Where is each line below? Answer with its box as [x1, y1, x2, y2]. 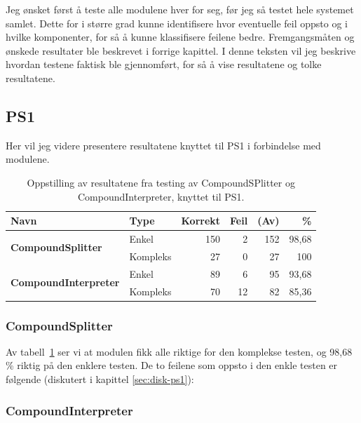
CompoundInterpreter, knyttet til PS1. [77, 189, 245, 203]
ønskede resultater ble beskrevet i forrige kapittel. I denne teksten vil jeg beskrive [6, 43, 356, 58]
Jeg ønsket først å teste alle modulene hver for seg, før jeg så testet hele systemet [6, 2, 354, 16]
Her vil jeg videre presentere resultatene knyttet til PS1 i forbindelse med [6, 137, 321, 152]
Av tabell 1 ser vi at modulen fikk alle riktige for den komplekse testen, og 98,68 [6, 344, 353, 358]
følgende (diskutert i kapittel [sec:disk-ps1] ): [6, 372, 194, 387]
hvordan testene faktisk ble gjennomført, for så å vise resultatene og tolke [6, 57, 322, 72]
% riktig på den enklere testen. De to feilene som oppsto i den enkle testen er [6, 358, 338, 372]
